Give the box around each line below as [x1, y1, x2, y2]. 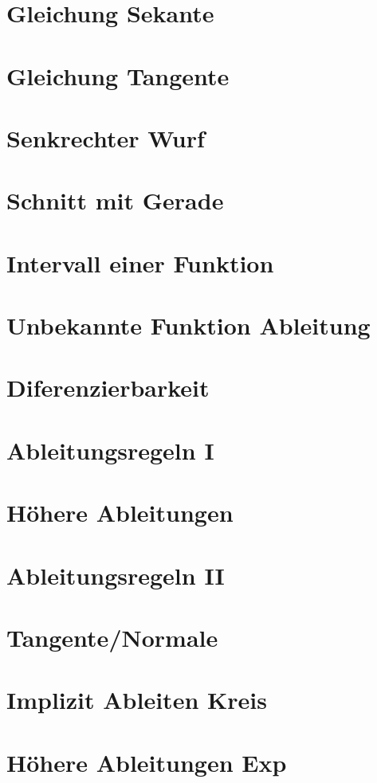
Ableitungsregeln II [6, 558, 225, 591]
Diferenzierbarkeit [6, 371, 210, 404]
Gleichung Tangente [6, 59, 230, 92]
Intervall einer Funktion [6, 246, 274, 279]
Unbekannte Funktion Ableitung [6, 309, 371, 342]
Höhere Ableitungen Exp [6, 746, 287, 778]
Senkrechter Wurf [6, 121, 205, 154]
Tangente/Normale [6, 621, 218, 653]
